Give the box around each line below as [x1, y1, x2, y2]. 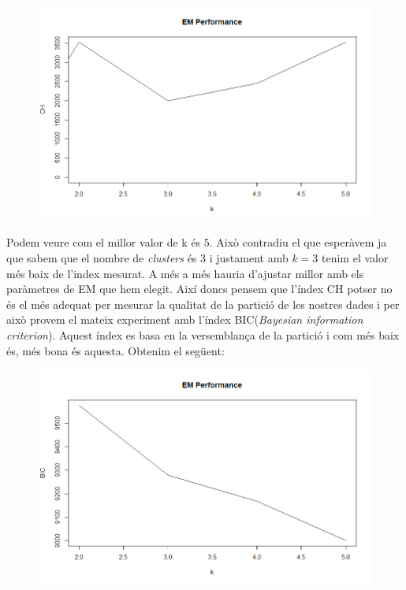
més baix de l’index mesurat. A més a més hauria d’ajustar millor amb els [6, 265, 364, 281]
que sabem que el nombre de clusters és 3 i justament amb [6, 250, 289, 266]
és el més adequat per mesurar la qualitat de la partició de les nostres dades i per [6, 295, 400, 312]
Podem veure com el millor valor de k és [6, 234, 201, 250]
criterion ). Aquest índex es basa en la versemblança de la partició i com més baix [6, 326, 400, 343]
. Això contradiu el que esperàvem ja [209, 234, 387, 250]
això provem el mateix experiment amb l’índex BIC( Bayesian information [6, 311, 363, 328]
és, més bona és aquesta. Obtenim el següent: [6, 342, 225, 358]
